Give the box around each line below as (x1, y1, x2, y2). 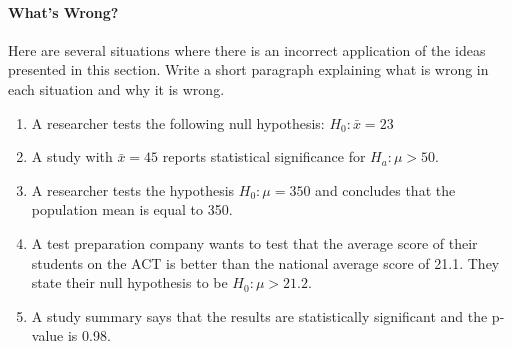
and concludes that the (315, 179, 456, 200)
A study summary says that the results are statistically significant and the (31, 305, 488, 326)
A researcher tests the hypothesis (31, 179, 235, 200)
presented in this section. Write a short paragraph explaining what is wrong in (8, 59, 489, 80)
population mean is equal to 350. (31, 199, 233, 220)
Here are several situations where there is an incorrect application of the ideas (8, 39, 486, 60)
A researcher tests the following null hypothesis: (31, 112, 325, 133)
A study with (31, 146, 113, 167)
